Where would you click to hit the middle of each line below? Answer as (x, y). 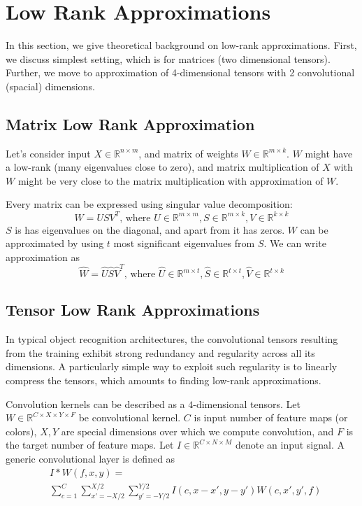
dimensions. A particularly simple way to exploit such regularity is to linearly (172, 366)
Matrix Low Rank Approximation (130, 124)
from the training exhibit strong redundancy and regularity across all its (160, 352)
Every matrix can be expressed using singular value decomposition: (149, 204)
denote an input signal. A (290, 445)
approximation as (43, 256)
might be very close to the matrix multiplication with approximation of (171, 180)
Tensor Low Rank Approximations (133, 310)
